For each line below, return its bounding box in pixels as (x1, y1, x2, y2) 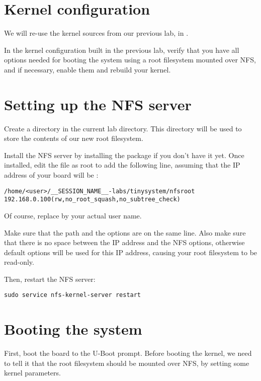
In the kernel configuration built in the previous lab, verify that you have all (4, 44, 239, 55)
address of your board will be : (4, 170, 99, 180)
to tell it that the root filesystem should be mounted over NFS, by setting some (4, 357, 249, 368)
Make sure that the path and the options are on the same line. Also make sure (4, 227, 246, 238)
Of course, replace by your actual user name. (4, 210, 142, 220)
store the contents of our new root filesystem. (4, 133, 143, 143)
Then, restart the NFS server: (4, 273, 96, 284)
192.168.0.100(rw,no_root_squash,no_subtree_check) (4, 196, 181, 203)
